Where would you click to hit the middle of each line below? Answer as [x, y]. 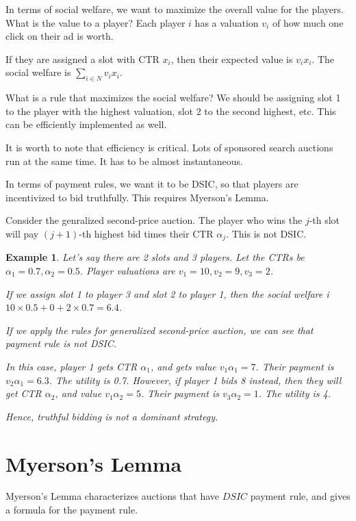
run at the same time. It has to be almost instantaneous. [124, 161]
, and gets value [183, 366]
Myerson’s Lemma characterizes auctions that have [113, 496]
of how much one [308, 22]
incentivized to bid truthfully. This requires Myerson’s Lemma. [137, 197]
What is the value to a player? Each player [96, 22]
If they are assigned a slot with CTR [82, 59]
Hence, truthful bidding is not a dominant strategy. [112, 416]
